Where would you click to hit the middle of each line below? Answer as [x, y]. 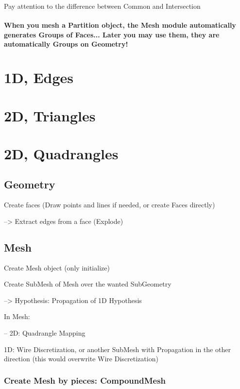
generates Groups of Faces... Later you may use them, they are [112, 34]
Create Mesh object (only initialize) [57, 267]
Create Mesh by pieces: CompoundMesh [85, 380]
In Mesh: [17, 316]
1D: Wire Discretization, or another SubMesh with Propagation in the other [117, 349]
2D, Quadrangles [61, 153]
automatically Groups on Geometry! [66, 44]
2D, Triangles [50, 115]
